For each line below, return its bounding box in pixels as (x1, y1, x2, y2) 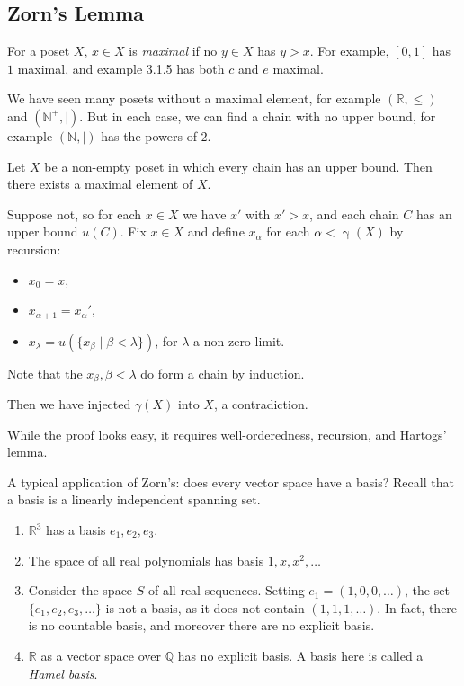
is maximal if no (129, 41, 218, 60)
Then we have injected (7, 395, 131, 414)
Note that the (7, 363, 83, 382)
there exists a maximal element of (7, 174, 193, 193)
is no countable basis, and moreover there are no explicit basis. (28, 616, 375, 635)
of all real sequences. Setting (148, 581, 305, 600)
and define (187, 222, 245, 241)
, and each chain (309, 204, 399, 223)
